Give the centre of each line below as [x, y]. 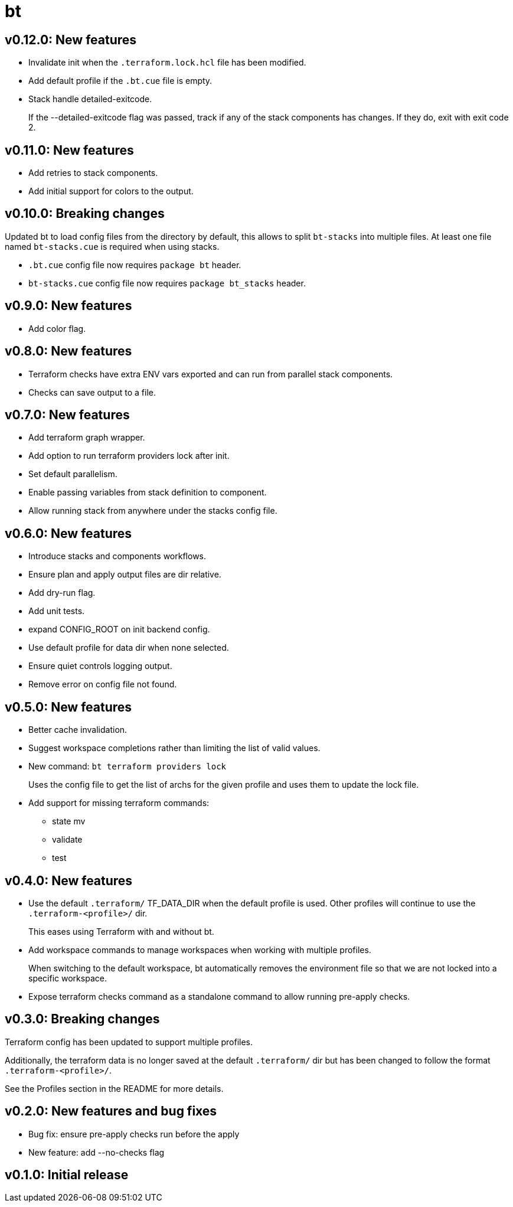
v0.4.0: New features [69, 880]
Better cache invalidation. [78, 730]
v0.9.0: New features [68, 306]
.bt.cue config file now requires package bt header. [135, 265]
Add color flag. [57, 328]
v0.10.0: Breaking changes [85, 214]
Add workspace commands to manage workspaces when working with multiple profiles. [200, 950]
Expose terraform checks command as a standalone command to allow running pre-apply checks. [219, 996]
